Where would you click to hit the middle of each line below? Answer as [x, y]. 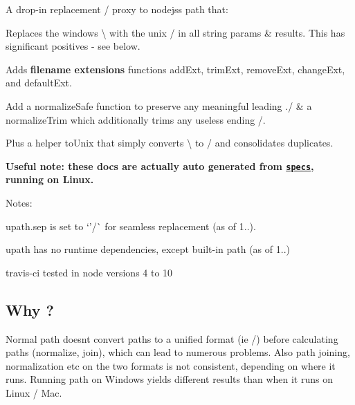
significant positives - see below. [73, 46]
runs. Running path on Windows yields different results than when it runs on [169, 379]
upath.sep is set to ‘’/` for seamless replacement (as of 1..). [131, 226]
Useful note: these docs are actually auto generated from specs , [160, 166]
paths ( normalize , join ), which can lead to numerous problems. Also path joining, [178, 352]
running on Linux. [50, 179]
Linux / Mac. [34, 392]
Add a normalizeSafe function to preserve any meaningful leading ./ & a [159, 105]
